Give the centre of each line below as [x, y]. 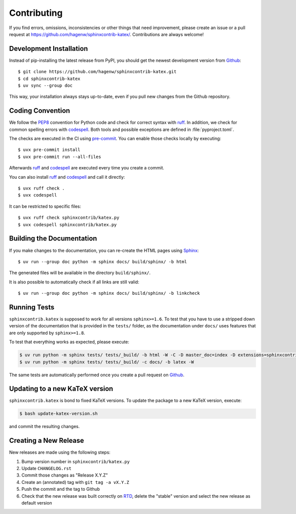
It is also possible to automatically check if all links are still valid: [74, 282]
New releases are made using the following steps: [60, 452]
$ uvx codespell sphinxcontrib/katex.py [67, 224]
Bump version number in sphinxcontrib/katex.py [76, 461]
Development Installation [49, 49]
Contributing [36, 13]
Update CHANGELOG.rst [46, 469]
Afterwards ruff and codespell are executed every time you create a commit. [87, 168]
